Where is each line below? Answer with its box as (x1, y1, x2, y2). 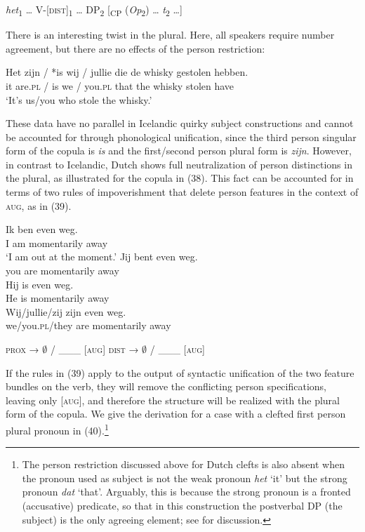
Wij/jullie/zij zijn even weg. (6, 304, 126, 319)
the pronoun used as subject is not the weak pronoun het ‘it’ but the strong (22, 470, 347, 485)
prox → (6, 342, 39, 356)
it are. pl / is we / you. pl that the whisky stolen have (6, 78, 234, 93)
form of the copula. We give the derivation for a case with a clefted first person (6, 406, 346, 421)
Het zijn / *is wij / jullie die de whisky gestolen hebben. (6, 65, 248, 79)
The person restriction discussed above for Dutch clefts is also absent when (22, 457, 345, 472)
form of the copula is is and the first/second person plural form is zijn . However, (6, 143, 352, 158)
